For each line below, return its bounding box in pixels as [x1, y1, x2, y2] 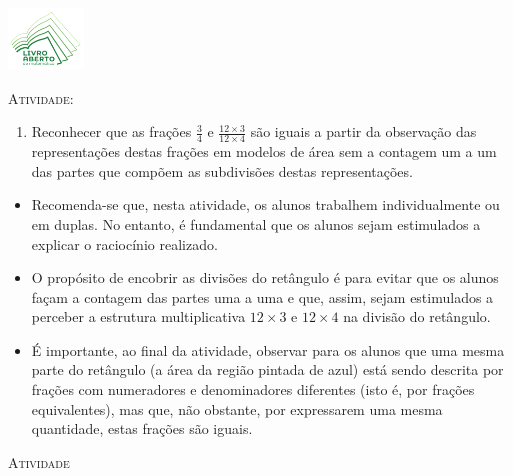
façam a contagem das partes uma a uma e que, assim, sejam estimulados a [31, 286, 494, 307]
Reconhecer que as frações [31, 121, 192, 142]
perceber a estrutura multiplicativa [31, 306, 246, 327]
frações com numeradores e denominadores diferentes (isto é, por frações [31, 379, 475, 400]
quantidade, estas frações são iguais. [31, 418, 253, 439]
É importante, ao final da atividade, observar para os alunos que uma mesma [31, 339, 505, 360]
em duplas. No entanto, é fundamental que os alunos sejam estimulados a [31, 213, 481, 234]
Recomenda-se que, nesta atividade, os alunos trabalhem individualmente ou [31, 194, 500, 215]
